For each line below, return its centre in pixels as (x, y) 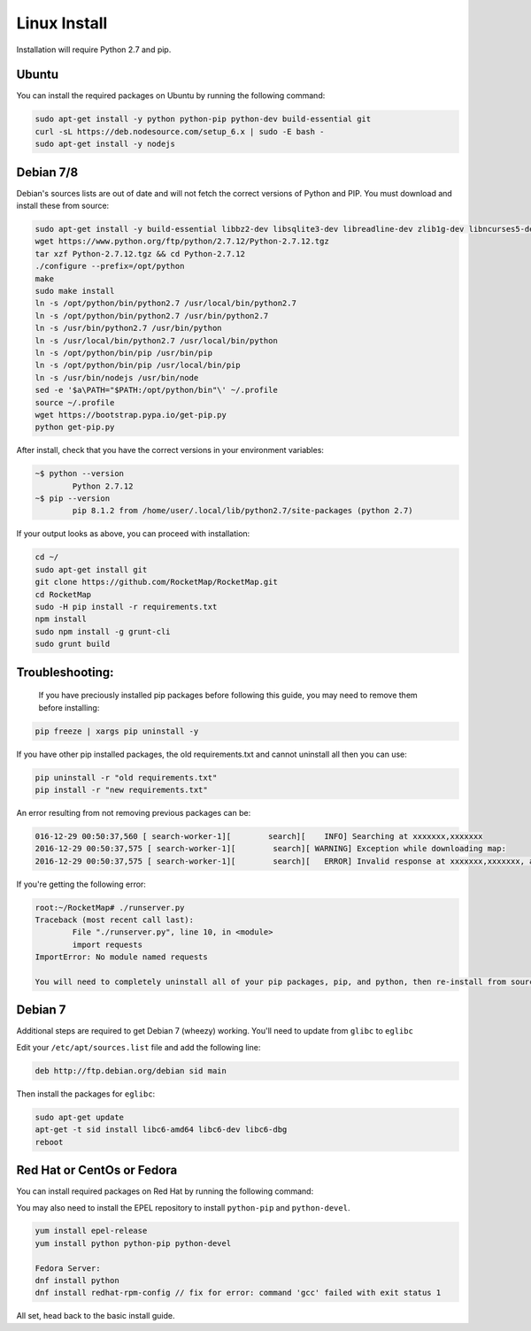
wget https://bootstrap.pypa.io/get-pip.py (131, 415)
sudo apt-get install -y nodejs (105, 144)
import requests (108, 944)
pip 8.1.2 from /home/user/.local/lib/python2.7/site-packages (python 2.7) (242, 511)
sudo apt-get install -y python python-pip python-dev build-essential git (203, 119)
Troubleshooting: (65, 672)
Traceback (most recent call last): (115, 920)
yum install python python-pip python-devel (133, 1243)
